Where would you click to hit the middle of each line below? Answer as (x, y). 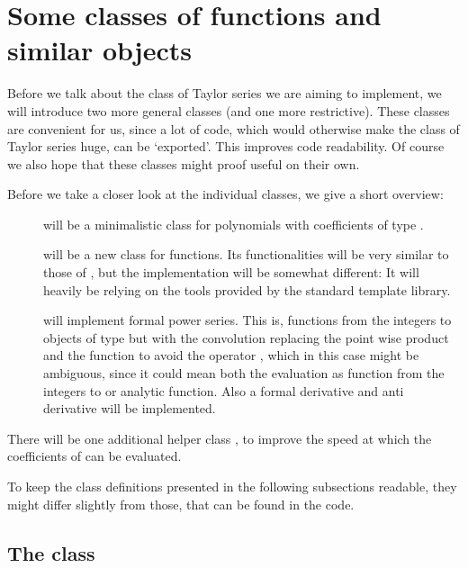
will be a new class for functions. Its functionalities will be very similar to (246, 254)
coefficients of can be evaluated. (94, 456)
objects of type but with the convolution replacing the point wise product (246, 337)
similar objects (99, 50)
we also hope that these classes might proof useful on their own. (184, 163)
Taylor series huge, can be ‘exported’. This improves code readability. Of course (226, 146)
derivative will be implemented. (130, 408)
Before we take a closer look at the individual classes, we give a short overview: (225, 194)
